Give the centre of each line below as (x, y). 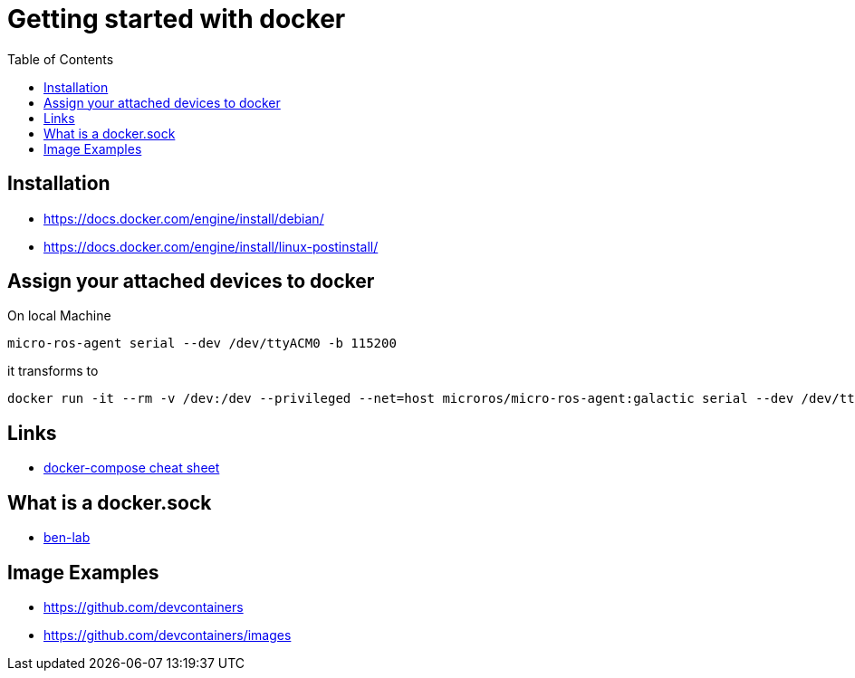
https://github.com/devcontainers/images (168, 635)
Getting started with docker (177, 19)
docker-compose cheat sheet (132, 468)
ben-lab (67, 538)
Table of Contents (61, 59)
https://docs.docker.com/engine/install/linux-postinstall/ (211, 246)
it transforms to (53, 371)
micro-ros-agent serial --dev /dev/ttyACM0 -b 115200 (202, 344)
